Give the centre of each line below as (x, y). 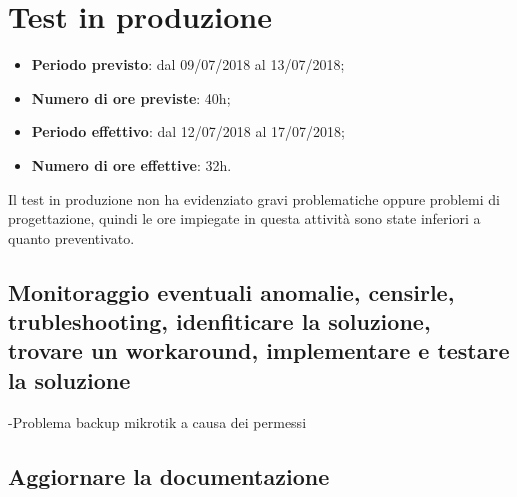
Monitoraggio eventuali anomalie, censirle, (231, 291)
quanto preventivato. (71, 237)
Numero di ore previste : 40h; (131, 97)
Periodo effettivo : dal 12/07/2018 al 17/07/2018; (188, 131)
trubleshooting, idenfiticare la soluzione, (219, 321)
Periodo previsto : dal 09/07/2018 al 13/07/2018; (188, 64)
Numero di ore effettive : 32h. (131, 164)
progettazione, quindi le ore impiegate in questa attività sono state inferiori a (244, 218)
